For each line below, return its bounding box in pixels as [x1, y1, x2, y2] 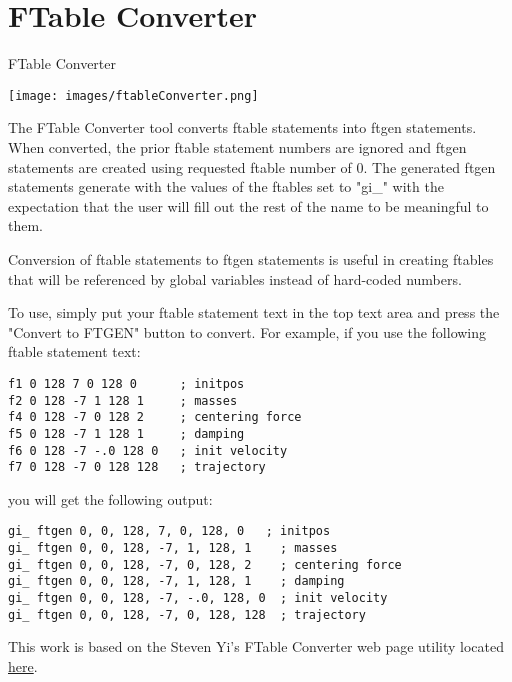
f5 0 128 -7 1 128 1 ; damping [8, 426, 245, 441]
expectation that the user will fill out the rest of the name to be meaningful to [8, 195, 489, 216]
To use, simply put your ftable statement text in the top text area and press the [8, 302, 500, 323]
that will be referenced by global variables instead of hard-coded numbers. [8, 268, 462, 289]
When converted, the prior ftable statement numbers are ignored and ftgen [8, 136, 467, 157]
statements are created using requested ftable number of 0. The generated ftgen [8, 156, 496, 177]
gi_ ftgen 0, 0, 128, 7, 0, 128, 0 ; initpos [8, 524, 331, 539]
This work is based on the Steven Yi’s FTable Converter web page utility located [8, 636, 505, 657]
